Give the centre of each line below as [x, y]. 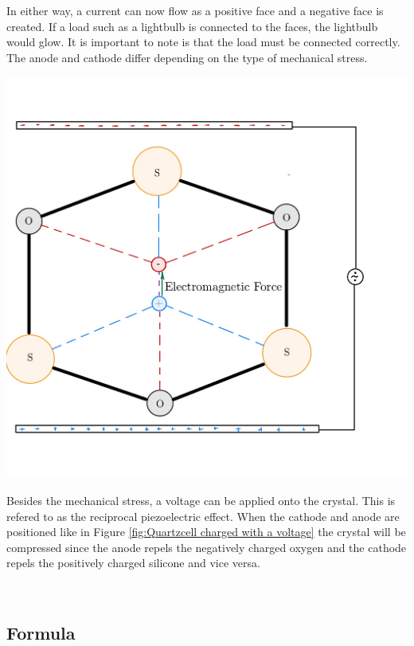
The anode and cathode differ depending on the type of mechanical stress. [187, 57]
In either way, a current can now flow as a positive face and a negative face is [195, 10]
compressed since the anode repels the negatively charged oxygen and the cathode [207, 547]
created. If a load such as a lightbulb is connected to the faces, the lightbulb [192, 26]
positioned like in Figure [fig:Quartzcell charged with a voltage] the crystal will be [206, 532]
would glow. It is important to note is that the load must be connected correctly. [203, 42]
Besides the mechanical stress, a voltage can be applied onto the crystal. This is [201, 500]
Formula [41, 632]
